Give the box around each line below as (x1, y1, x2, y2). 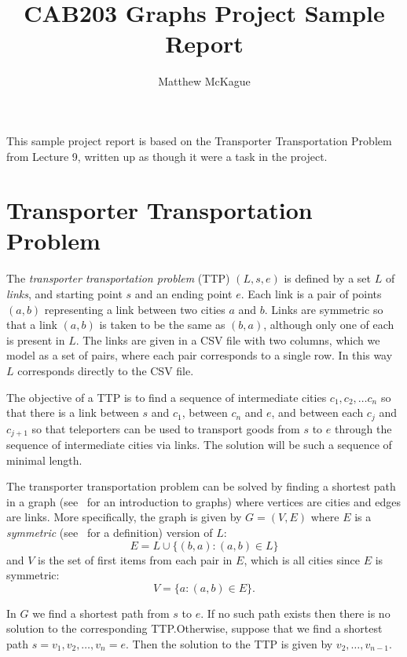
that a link (6, 316, 57, 333)
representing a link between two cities (44, 301, 225, 317)
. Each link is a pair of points (240, 286, 382, 301)
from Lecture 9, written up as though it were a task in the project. (6, 148, 328, 164)
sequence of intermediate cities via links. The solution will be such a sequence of (6, 436, 392, 453)
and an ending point (134, 286, 233, 301)
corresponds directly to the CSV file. (17, 362, 194, 378)
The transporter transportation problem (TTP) (6, 270, 230, 287)
